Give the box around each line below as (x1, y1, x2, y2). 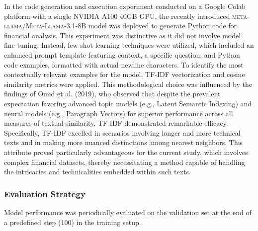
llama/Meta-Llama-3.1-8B (4, 20, 86, 31)
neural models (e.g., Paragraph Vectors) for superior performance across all (4, 108, 233, 118)
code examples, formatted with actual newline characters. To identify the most (4, 59, 244, 70)
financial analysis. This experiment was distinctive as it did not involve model (4, 30, 241, 40)
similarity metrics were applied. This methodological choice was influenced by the (4, 78, 252, 89)
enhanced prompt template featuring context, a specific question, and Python (4, 49, 240, 60)
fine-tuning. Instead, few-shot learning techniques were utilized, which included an (4, 40, 254, 50)
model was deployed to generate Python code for (88, 20, 237, 31)
